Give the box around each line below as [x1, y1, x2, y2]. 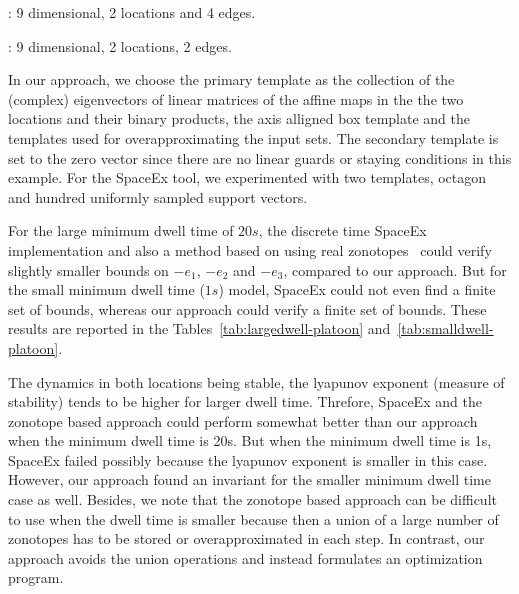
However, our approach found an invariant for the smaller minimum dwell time [8, 469, 491, 490]
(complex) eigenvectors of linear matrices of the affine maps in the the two [8, 88, 464, 109]
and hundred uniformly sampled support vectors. [8, 186, 308, 207]
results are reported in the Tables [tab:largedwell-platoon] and [8, 318, 391, 339]
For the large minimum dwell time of [8, 220, 234, 241]
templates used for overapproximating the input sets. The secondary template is [8, 127, 499, 148]
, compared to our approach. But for [283, 259, 507, 280]
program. [8, 567, 64, 588]
